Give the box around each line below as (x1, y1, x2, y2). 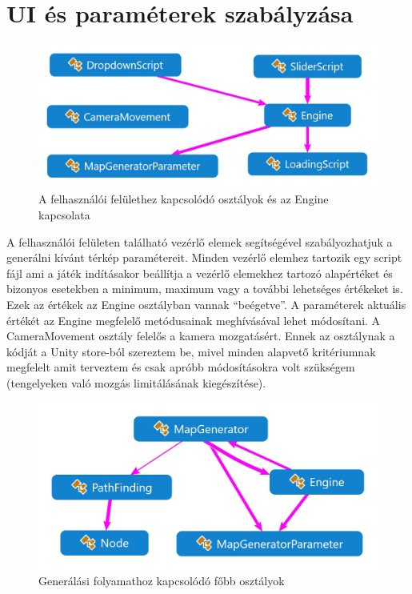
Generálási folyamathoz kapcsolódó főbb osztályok (38, 572, 285, 589)
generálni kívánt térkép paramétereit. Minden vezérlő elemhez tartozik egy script (6, 249, 402, 266)
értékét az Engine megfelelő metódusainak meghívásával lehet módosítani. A (6, 311, 381, 328)
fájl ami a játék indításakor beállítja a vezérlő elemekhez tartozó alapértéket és (6, 264, 393, 281)
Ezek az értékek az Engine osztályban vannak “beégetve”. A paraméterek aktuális (6, 295, 406, 312)
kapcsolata (38, 207, 90, 223)
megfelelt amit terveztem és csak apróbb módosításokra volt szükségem (6, 359, 355, 375)
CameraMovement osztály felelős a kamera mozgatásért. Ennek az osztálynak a (6, 327, 395, 344)
